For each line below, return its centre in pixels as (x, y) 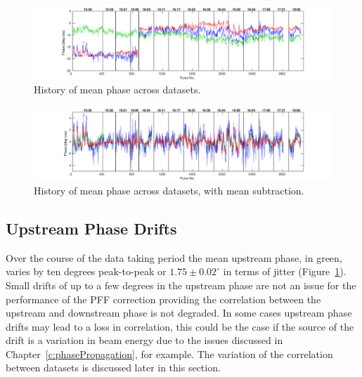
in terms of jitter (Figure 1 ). (285, 271)
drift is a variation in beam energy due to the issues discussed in (144, 340)
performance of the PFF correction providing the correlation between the (163, 299)
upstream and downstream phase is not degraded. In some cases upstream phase (179, 313)
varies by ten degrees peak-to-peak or (86, 271)
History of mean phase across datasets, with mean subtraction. (169, 190)
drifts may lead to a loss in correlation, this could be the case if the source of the (180, 326)
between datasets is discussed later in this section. (113, 368)
